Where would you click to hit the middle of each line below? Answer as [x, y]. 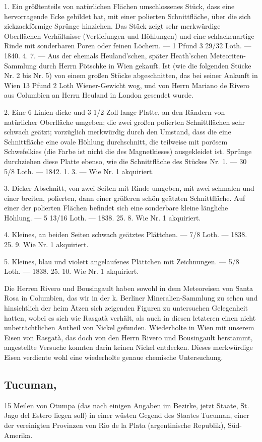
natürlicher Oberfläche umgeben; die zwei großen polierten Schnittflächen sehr [124, 122]
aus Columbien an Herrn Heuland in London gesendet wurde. [99, 95]
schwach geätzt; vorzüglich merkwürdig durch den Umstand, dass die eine [118, 132]
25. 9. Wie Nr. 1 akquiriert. [46, 244]
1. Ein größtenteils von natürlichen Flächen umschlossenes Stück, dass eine [119, 6]
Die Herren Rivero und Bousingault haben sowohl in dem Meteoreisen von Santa [129, 288]
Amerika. [18, 435]
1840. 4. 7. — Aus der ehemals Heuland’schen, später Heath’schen [106, 55]
